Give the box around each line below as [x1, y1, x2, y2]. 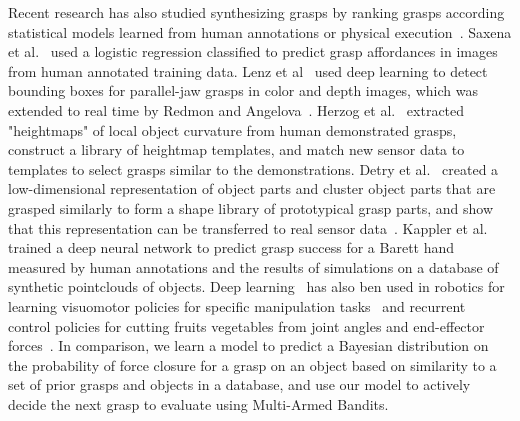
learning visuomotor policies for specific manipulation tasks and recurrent [8, 295, 466, 316]
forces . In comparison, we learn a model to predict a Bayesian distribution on [8, 335, 489, 356]
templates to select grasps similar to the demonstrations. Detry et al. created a [8, 158, 499, 179]
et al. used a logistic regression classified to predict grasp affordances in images [8, 41, 498, 62]
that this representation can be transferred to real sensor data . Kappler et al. [8, 217, 488, 238]
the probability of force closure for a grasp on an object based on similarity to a [8, 354, 497, 375]
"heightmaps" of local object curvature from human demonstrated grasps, [8, 119, 457, 140]
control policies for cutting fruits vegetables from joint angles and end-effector [8, 315, 485, 336]
